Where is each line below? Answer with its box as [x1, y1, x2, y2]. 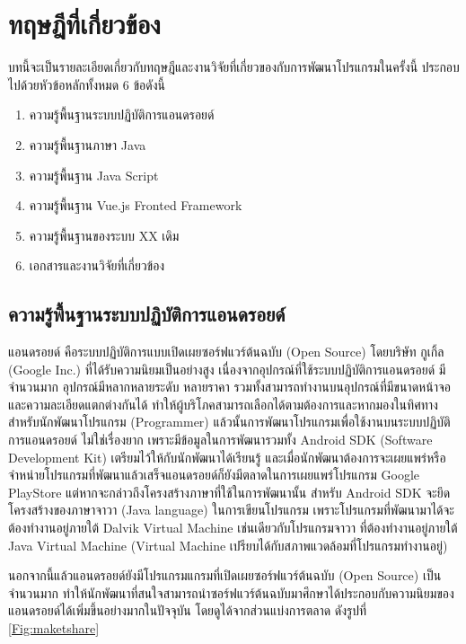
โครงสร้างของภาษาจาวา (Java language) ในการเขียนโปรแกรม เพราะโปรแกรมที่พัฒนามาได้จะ [8, 500, 454, 519]
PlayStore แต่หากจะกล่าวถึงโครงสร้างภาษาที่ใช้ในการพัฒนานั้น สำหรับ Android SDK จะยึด [8, 482, 451, 501]
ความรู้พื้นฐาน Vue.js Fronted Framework [29, 196, 242, 215]
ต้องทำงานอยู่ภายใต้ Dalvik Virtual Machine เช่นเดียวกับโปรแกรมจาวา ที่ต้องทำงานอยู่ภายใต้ [8, 518, 458, 537]
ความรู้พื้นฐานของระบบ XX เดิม [29, 225, 180, 244]
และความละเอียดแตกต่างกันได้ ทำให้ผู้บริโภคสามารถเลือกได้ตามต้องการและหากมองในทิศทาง [8, 394, 438, 413]
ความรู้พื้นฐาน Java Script [29, 165, 159, 184]
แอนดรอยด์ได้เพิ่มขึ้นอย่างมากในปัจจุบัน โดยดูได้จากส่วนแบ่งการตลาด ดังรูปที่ [8, 601, 367, 620]
